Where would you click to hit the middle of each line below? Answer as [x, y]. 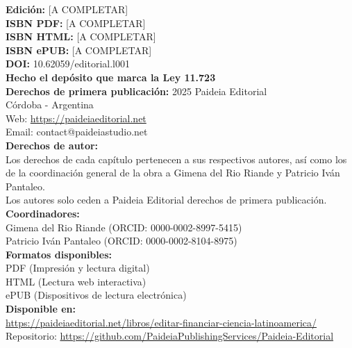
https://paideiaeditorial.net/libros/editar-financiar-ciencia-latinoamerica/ [161, 322]
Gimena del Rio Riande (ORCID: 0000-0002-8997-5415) [124, 227]
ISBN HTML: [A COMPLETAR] [81, 36]
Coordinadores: [43, 213]
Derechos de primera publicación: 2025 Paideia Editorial [136, 91]
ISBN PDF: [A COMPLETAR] [76, 23]
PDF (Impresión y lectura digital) [78, 268]
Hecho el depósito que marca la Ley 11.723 [111, 77]
